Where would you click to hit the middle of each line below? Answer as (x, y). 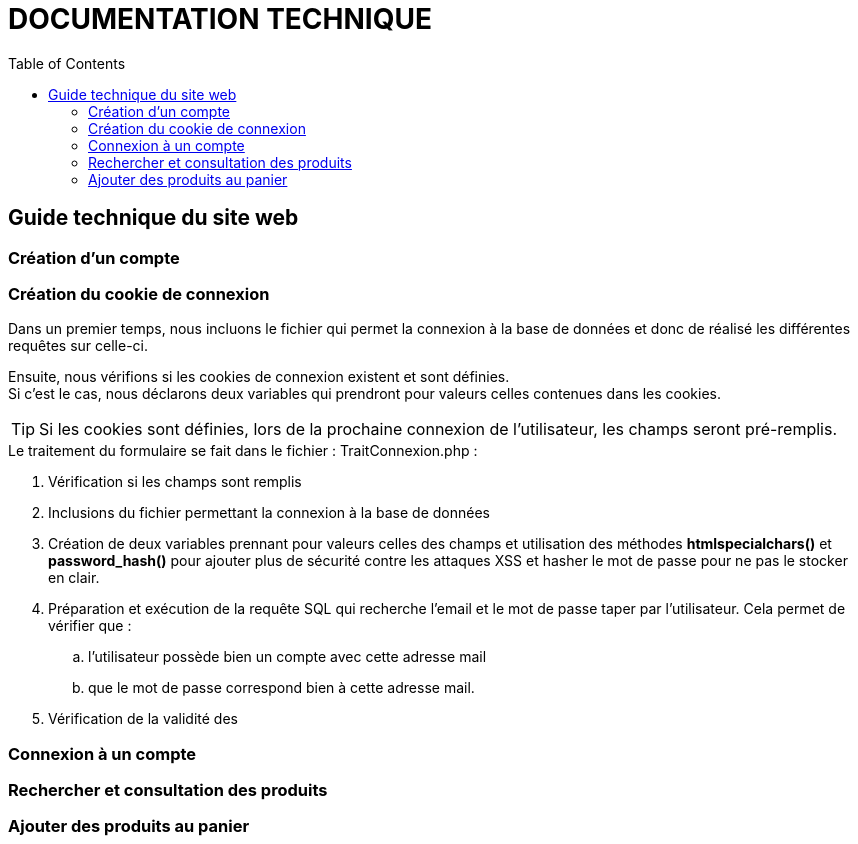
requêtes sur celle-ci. (78, 346)
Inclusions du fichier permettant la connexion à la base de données (269, 513)
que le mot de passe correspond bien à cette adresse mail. (281, 688)
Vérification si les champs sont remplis (175, 482)
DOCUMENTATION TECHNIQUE (220, 19)
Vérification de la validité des (143, 719)
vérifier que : (90, 626)
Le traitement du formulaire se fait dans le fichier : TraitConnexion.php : (243, 451)
